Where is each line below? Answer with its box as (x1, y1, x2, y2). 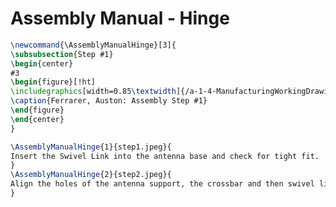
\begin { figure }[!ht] (10, 77, 97, 87)
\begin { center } (10, 58, 74, 69)
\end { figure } (10, 105, 65, 116)
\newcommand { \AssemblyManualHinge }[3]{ (10, 40, 177, 50)
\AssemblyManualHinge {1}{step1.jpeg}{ (10, 142, 172, 152)
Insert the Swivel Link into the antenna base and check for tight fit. (10, 151, 320, 161)
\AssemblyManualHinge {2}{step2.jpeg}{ (10, 170, 172, 180)
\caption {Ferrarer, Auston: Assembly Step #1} (10, 96, 208, 106)
